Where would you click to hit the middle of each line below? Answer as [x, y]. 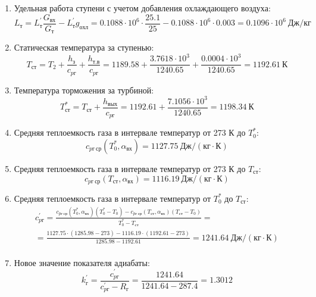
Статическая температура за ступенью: [84, 47]
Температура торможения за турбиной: [84, 90]
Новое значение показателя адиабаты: [82, 262]
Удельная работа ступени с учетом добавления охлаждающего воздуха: [142, 8]
